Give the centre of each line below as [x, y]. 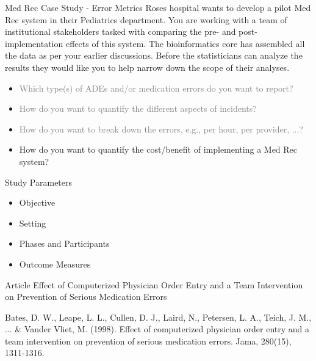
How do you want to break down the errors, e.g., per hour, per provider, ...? [161, 129]
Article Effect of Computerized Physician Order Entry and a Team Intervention [154, 284]
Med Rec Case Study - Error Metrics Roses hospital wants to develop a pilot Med [158, 7]
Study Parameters [39, 182]
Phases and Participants [64, 243]
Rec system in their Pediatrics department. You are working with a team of [146, 19]
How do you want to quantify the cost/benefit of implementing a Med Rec [158, 149]
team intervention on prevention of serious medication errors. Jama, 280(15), [148, 341]
